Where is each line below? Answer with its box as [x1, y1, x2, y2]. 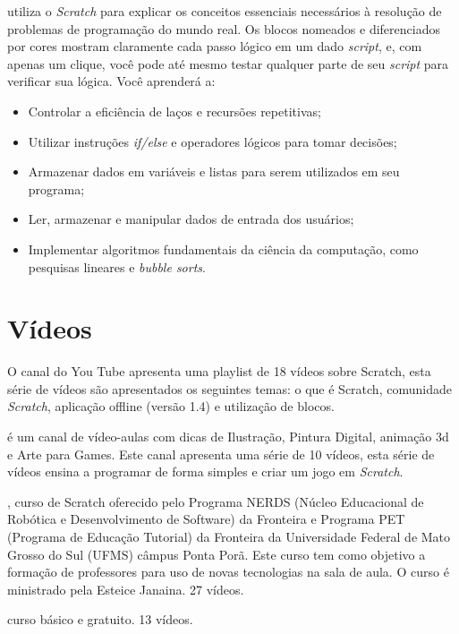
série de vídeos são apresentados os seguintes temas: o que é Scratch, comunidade [7, 379, 452, 398]
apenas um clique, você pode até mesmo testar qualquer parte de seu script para [7, 54, 449, 73]
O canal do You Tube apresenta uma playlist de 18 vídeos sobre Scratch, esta [7, 362, 431, 381]
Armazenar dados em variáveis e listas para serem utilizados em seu [28, 162, 400, 181]
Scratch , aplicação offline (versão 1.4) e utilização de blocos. [7, 397, 335, 416]
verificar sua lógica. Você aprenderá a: [7, 72, 216, 90]
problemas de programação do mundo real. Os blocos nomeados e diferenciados [7, 19, 440, 38]
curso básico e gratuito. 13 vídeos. [7, 610, 193, 629]
